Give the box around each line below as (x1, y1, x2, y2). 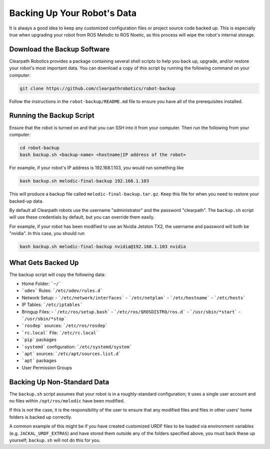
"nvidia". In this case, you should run (9, 230, 85, 236)
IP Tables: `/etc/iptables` (21, 301, 83, 307)
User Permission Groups (21, 364, 72, 370)
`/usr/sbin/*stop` (21, 316, 67, 321)
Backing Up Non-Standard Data (9, 377, 109, 386)
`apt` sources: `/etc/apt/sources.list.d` (21, 350, 121, 356)
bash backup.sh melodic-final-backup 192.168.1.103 (19, 178, 149, 184)
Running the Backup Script (9, 111, 94, 120)
